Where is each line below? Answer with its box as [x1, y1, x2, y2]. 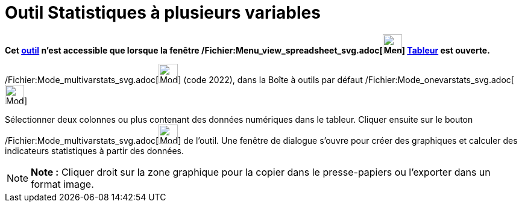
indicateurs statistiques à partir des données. [5, 145, 184, 156]
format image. [31, 178, 94, 190]
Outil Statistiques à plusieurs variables [5, 2, 321, 23]
